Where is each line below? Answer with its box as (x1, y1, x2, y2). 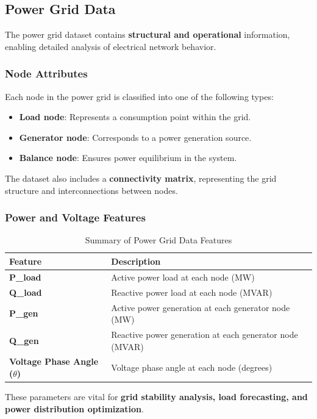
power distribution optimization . (5, 402, 144, 415)
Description (111, 254, 161, 267)
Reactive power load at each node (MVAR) (111, 285, 272, 298)
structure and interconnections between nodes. (5, 184, 178, 196)
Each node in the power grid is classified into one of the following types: (5, 90, 274, 102)
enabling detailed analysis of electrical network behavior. (5, 40, 216, 52)
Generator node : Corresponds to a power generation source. (19, 131, 252, 143)
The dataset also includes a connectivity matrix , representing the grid (5, 171, 277, 184)
